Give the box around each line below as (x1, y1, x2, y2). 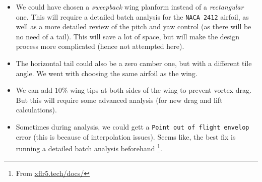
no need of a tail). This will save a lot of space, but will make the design (16, 31, 240, 41)
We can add (16, 85, 53, 95)
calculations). (16, 104, 57, 115)
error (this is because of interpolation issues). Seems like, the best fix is (16, 131, 236, 142)
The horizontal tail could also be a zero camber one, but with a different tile (16, 58, 252, 69)
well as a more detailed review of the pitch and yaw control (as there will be (16, 21, 251, 32)
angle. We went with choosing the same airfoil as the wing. (16, 68, 198, 78)
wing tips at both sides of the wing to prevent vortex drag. (70, 85, 251, 95)
